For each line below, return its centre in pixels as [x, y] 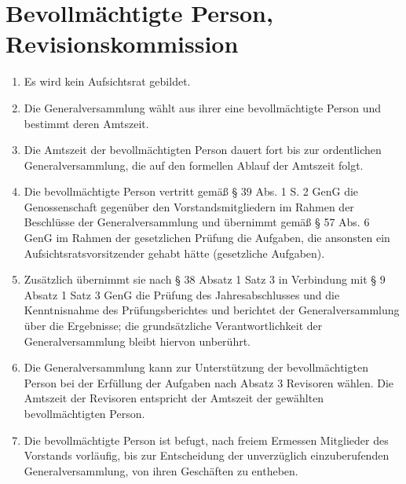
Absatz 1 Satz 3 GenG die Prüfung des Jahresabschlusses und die [182, 294]
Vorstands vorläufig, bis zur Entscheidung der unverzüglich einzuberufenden [207, 455]
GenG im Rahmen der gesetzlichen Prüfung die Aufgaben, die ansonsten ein [207, 238]
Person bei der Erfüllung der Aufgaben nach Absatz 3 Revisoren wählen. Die [209, 382]
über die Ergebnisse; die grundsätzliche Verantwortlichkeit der [173, 326]
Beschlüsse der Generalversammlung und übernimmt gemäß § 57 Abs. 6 [197, 222]
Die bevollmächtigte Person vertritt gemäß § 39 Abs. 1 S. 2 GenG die [191, 191]
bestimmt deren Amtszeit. [86, 123]
